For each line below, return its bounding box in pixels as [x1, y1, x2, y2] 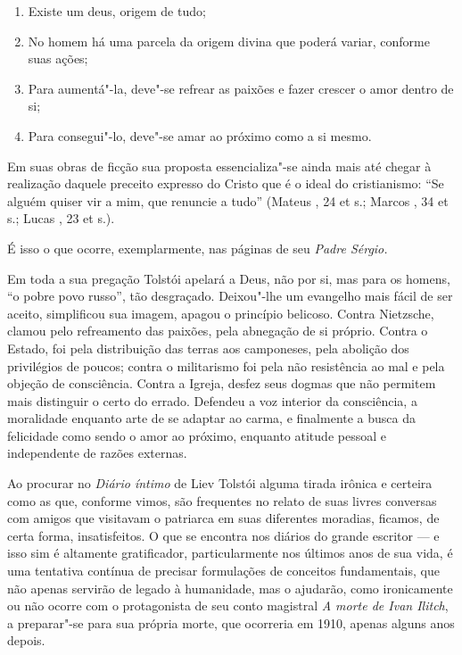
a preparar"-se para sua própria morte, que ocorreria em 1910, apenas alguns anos [7, 613, 455, 632]
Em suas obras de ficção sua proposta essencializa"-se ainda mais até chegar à [7, 156, 432, 175]
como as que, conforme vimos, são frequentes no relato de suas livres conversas [7, 491, 437, 510]
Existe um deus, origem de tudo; [28, 2, 206, 20]
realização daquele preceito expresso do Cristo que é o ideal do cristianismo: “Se [7, 174, 444, 193]
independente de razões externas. [7, 444, 187, 462]
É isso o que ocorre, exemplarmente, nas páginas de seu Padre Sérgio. [7, 238, 388, 257]
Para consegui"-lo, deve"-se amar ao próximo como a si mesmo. [28, 126, 372, 145]
